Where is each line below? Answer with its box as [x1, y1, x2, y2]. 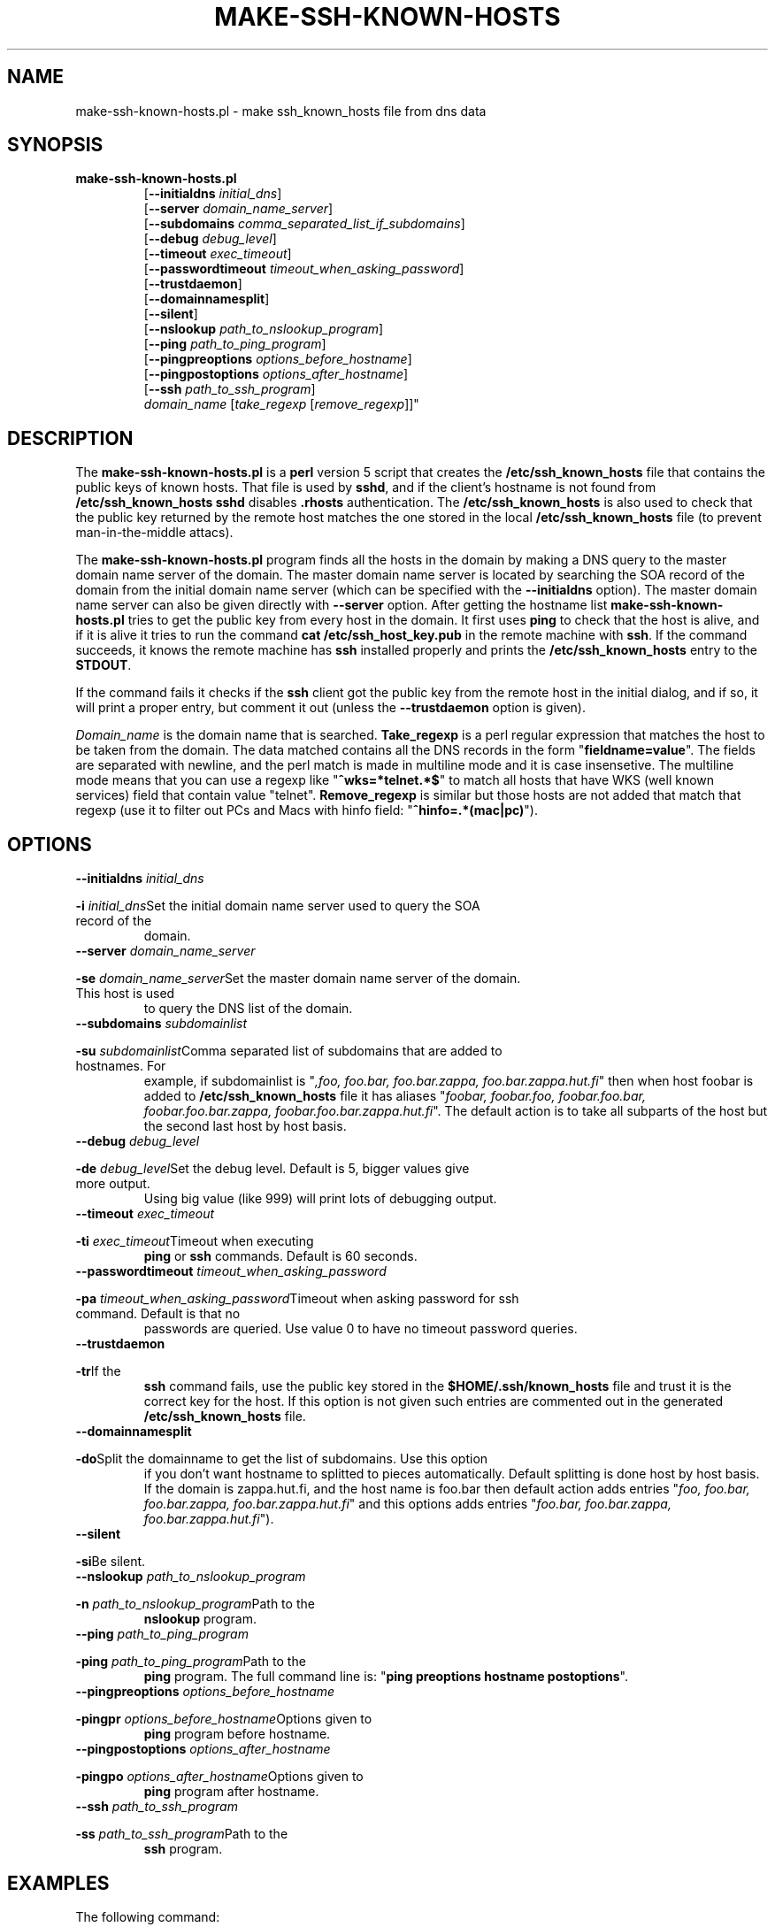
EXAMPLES [7, 1871, 110, 1894]
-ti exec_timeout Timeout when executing [75, 1233, 314, 1249]
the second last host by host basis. [143, 1118, 347, 1134]
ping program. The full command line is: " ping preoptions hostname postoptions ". [143, 1669, 628, 1685]
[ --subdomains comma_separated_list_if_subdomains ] [143, 216, 465, 232]
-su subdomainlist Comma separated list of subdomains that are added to [75, 1043, 503, 1059]
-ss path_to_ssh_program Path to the [75, 1826, 288, 1842]
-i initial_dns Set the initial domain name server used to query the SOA [75, 898, 480, 914]
